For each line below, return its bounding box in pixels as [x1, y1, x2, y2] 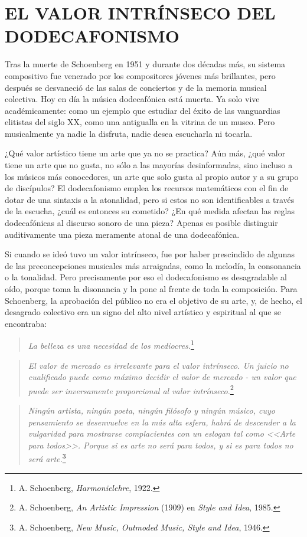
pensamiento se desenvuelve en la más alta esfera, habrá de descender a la [28, 415, 296, 428]
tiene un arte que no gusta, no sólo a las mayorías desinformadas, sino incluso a [5, 159, 293, 171]
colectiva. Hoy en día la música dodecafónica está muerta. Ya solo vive [5, 93, 260, 105]
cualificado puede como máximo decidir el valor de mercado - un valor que [28, 371, 296, 383]
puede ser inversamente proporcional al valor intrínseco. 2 [28, 382, 234, 397]
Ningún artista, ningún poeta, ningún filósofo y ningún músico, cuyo [28, 404, 275, 417]
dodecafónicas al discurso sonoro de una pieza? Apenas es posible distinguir [5, 217, 278, 229]
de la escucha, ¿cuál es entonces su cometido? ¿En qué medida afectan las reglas [5, 205, 295, 217]
